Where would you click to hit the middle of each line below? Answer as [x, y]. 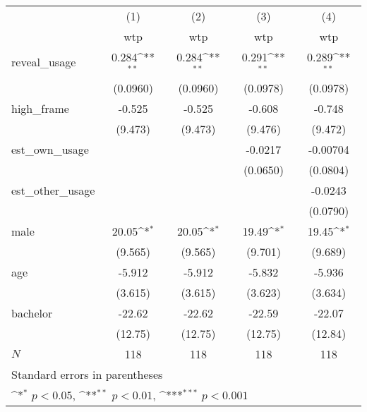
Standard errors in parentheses [87, 374]
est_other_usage [53, 190]
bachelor [32, 313]
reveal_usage [44, 62]
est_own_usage [50, 149]
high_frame [40, 108]
